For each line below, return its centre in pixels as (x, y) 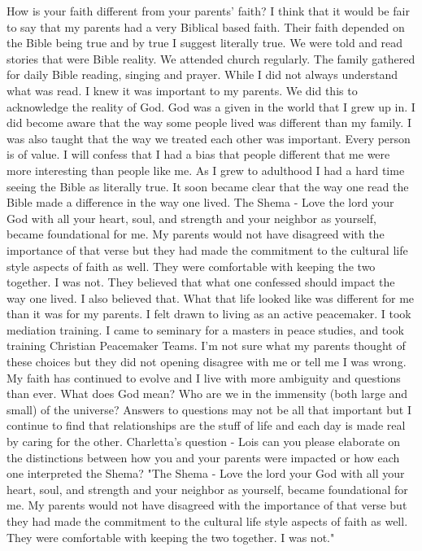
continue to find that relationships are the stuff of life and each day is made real (206, 425)
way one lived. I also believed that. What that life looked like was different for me (211, 297)
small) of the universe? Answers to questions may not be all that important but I (209, 409)
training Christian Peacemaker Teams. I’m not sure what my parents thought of (206, 345)
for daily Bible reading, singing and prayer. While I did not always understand (202, 74)
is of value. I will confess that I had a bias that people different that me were (198, 154)
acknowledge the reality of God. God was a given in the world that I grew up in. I (211, 106)
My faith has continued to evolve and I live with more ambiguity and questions (204, 377)
